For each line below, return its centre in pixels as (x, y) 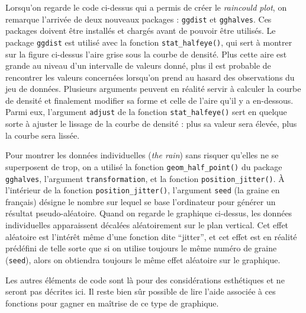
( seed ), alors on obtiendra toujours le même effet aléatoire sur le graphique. (143, 259)
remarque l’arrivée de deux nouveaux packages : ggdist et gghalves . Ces (138, 19)
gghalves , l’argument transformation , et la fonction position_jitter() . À (145, 178)
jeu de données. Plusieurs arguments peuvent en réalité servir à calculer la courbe (153, 89)
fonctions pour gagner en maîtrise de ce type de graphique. (112, 303)
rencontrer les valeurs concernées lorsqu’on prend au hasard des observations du (150, 77)
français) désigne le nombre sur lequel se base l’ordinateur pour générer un (141, 201)
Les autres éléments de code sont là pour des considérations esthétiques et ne (145, 280)
